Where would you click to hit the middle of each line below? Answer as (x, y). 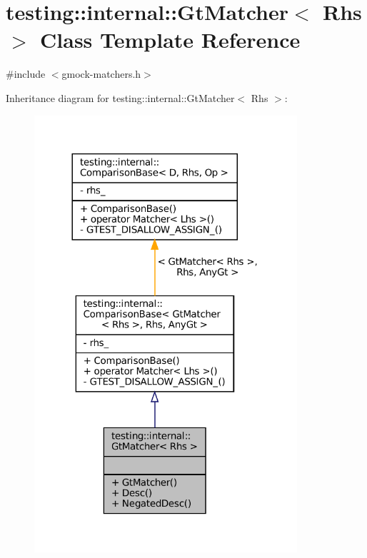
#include (26, 74)
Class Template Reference (170, 40)
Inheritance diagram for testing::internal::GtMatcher (120, 97)
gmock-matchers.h (101, 74)
